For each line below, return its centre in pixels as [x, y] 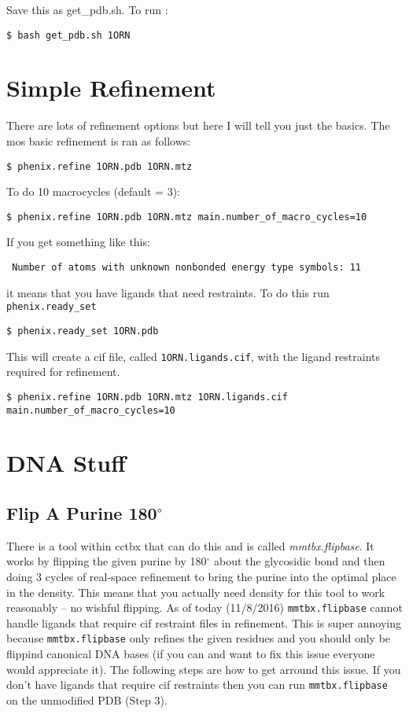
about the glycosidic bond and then [300, 561]
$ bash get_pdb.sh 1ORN [68, 35]
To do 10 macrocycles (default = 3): [93, 191]
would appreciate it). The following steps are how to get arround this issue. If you [204, 669]
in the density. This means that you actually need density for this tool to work [196, 592]
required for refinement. [63, 372]
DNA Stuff [66, 463]
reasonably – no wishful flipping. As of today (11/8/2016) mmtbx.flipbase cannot [204, 607]
